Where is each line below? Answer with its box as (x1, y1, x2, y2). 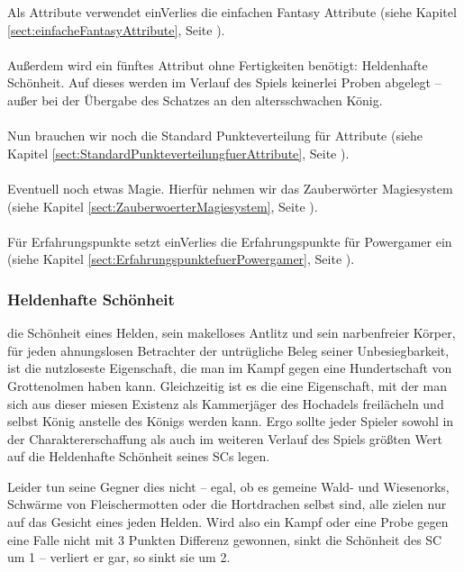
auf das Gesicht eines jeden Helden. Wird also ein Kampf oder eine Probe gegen (7, 513, 449, 531)
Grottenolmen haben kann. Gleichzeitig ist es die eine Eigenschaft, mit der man (7, 376, 447, 395)
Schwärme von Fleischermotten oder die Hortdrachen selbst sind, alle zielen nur (7, 495, 447, 513)
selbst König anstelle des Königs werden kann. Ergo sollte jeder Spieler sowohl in (7, 412, 454, 431)
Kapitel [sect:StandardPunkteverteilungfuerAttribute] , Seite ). (7, 143, 350, 162)
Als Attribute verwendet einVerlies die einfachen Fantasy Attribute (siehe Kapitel (7, 3, 457, 21)
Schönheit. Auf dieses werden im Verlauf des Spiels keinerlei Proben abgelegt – (7, 73, 441, 92)
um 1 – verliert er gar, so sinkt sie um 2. (7, 548, 231, 567)
